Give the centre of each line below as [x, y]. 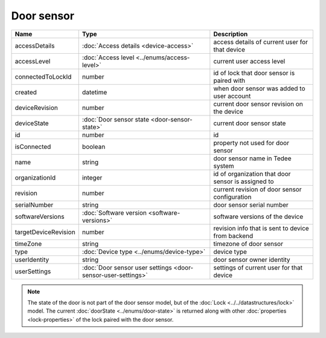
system [224, 166]
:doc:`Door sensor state [115, 119]
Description [231, 34]
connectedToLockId [43, 77]
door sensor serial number [251, 204]
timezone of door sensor [248, 244]
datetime [94, 92]
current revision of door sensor [257, 189]
